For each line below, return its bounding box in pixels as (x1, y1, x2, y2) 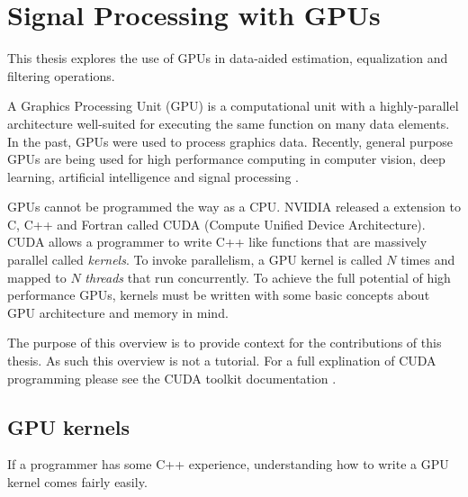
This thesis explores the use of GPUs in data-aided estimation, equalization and (7, 49, 448, 68)
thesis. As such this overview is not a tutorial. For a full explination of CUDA (7, 351, 436, 370)
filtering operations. (7, 66, 115, 85)
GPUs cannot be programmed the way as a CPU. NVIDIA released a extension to (7, 197, 461, 216)
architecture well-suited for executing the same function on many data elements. (7, 113, 450, 132)
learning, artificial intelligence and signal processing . (7, 167, 299, 185)
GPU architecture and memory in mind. (7, 303, 229, 321)
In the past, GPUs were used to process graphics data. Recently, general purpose (7, 131, 454, 150)
